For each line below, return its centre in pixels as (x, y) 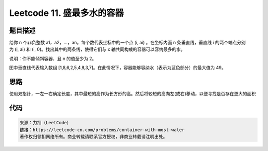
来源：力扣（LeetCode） (45, 123)
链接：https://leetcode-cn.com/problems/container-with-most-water (102, 130)
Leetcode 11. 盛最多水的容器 (67, 13)
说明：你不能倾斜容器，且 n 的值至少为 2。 (53, 58)
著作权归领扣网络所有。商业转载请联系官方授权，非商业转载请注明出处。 (94, 136)
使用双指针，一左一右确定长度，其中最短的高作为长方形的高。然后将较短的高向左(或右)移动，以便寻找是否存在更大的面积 (133, 94)
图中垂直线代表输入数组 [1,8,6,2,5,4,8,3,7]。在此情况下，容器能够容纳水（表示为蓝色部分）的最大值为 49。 (118, 68)
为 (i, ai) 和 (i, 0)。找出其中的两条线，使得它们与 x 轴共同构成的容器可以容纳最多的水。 (97, 49)
